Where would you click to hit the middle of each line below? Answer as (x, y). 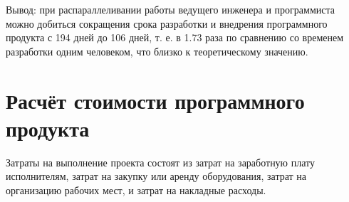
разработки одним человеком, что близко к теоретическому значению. (157, 51)
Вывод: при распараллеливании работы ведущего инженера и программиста (170, 9)
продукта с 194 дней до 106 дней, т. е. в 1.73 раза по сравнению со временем (175, 37)
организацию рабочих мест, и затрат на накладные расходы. (136, 190)
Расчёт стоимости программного (155, 100)
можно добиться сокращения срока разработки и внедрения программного (167, 23)
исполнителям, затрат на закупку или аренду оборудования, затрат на (156, 176)
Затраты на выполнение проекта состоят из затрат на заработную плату (161, 162)
